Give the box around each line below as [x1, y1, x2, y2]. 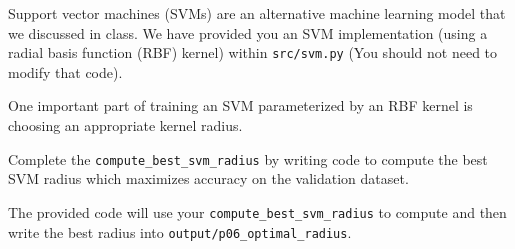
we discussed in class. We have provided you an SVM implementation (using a [8, 22, 488, 43]
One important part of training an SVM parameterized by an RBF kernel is [8, 95, 473, 116]
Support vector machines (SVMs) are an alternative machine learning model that [8, 3, 506, 23]
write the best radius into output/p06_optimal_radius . [8, 221, 352, 242]
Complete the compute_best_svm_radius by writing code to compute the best [8, 148, 488, 169]
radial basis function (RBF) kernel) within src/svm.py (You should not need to [8, 42, 498, 63]
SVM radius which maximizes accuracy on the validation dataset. [8, 168, 409, 189]
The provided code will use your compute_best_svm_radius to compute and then [8, 201, 507, 222]
